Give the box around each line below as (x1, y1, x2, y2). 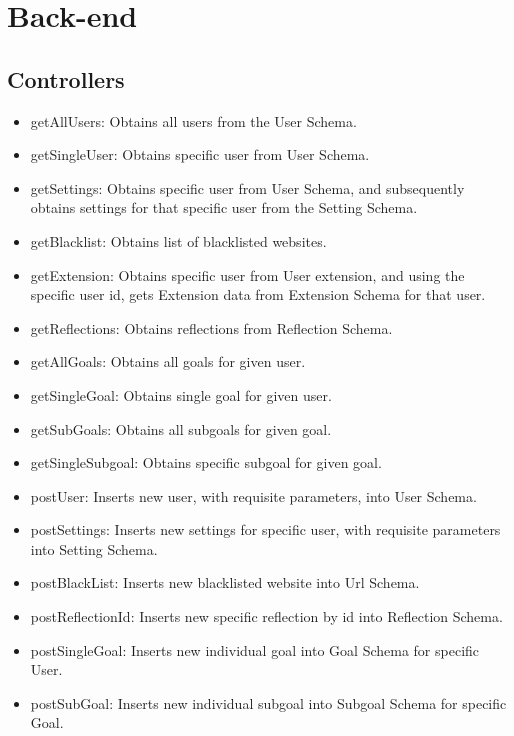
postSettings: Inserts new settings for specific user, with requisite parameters (30, 519, 501, 540)
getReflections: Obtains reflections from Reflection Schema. (30, 317, 393, 338)
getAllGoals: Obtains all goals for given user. (30, 351, 306, 372)
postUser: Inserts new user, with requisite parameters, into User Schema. (30, 485, 477, 506)
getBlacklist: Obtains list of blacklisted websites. (30, 230, 327, 251)
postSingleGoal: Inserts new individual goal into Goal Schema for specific (30, 639, 480, 660)
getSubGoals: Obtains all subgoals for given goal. (30, 418, 332, 439)
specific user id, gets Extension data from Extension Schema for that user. (30, 284, 486, 305)
